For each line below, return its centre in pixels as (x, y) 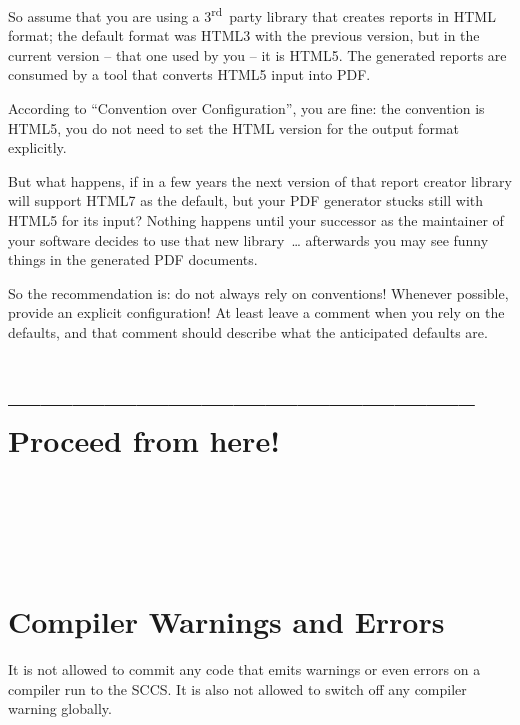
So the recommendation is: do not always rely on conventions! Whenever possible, (258, 292)
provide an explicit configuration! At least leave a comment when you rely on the (256, 312)
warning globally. (60, 708)
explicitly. (37, 147)
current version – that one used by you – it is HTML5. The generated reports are (257, 54)
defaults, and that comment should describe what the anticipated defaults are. (248, 331)
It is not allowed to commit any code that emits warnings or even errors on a (244, 669)
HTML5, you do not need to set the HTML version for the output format (233, 127)
